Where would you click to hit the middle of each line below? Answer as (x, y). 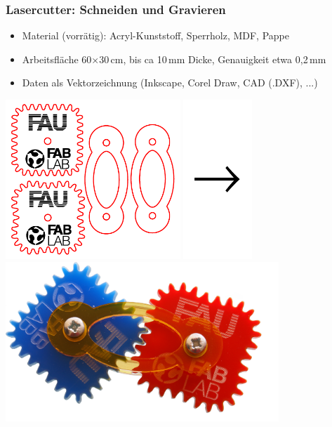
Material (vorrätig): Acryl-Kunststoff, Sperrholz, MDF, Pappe (155, 35)
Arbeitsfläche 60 (57, 59)
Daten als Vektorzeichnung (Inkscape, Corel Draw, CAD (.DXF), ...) (170, 83)
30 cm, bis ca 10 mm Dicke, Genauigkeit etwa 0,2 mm (213, 59)
